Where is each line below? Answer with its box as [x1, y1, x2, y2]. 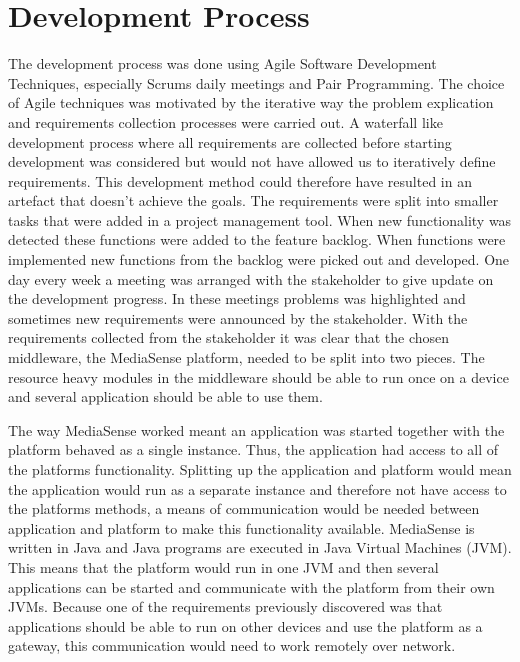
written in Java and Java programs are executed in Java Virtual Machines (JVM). [8, 537, 512, 558]
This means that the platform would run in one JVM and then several [8, 556, 439, 577]
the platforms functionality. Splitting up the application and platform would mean [8, 459, 512, 479]
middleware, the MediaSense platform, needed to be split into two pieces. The [8, 347, 485, 368]
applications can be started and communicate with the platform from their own [8, 576, 495, 597]
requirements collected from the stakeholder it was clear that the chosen [8, 327, 450, 348]
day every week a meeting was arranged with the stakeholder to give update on [8, 268, 494, 289]
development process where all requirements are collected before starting [8, 131, 452, 152]
